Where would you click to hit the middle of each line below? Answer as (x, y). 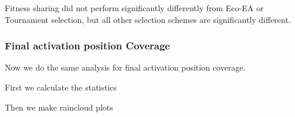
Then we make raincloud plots (59, 107)
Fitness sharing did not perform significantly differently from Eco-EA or (134, 8)
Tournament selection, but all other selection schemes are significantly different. (148, 19)
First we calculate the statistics (61, 87)
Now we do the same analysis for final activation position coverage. (125, 67)
